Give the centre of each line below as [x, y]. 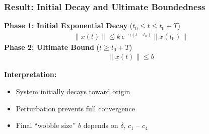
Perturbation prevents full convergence [75, 108]
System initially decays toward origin [73, 91]
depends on [101, 125]
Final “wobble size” [46, 125]
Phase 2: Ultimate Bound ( [52, 47]
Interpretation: [30, 74]
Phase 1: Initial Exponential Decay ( [68, 25]
